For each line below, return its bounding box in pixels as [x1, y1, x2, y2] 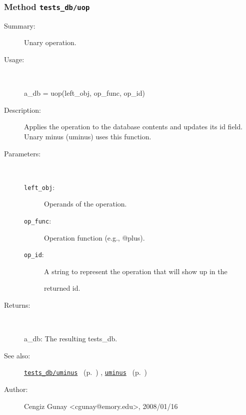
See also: [4, 350, 30, 360]
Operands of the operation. [44, 198, 127, 209]
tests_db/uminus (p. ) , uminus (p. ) [24, 367, 147, 377]
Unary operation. [24, 37, 76, 48]
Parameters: [4, 148, 41, 158]
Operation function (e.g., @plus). [44, 232, 145, 243]
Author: [4, 384, 28, 394]
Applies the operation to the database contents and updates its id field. [24, 121, 243, 132]
